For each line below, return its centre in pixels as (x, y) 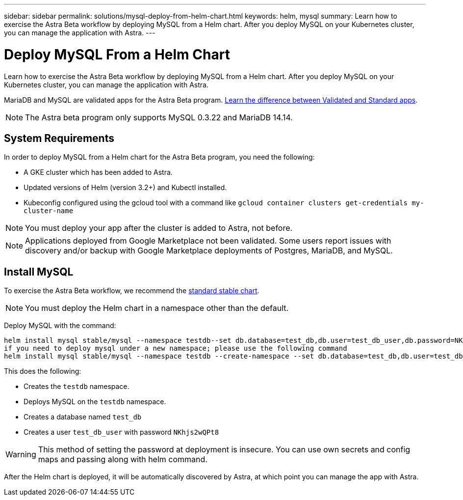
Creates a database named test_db (83, 417)
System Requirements (59, 138)
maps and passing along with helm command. (123, 459)
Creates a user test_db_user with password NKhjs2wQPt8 (121, 432)
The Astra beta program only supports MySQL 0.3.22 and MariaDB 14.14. (159, 117)
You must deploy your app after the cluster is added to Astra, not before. (159, 228)
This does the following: (43, 371)
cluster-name (49, 211)
